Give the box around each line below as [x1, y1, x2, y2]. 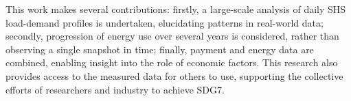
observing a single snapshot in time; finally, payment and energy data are [5, 42, 314, 56]
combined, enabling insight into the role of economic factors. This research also [5, 55, 338, 70]
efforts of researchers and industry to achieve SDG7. [5, 82, 225, 96]
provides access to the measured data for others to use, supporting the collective [5, 68, 343, 83]
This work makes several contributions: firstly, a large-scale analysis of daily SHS [5, 2, 346, 16]
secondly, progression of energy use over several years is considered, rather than [5, 29, 339, 43]
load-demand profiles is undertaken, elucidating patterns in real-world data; [5, 15, 324, 29]
